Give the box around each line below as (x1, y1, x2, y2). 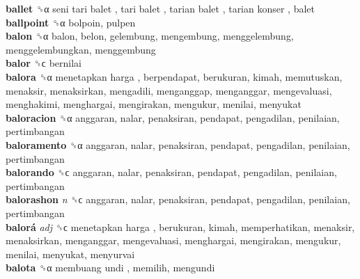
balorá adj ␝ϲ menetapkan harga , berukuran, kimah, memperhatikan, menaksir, (6, 219, 355, 234)
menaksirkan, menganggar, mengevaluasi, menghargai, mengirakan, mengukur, (6, 233, 341, 248)
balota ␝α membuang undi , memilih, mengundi (6, 260, 215, 275)
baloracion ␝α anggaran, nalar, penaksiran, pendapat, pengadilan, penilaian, (6, 110, 340, 125)
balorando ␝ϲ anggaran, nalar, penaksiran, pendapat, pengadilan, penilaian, (6, 165, 337, 180)
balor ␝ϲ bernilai (6, 56, 82, 70)
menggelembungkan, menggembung (6, 42, 156, 56)
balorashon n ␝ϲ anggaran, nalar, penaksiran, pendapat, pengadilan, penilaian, (6, 192, 350, 207)
